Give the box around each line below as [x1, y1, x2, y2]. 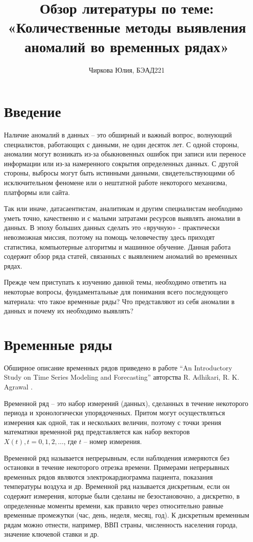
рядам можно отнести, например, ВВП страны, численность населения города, [4, 519, 238, 529]
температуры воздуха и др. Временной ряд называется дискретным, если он [4, 481, 230, 491]
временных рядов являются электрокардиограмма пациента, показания [4, 471, 213, 482]
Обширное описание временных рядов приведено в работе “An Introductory [4, 362, 233, 372]
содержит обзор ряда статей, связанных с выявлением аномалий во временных [4, 251, 237, 261]
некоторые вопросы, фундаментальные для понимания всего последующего [4, 286, 228, 296]
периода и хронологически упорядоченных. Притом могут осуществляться [4, 407, 225, 418]
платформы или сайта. [4, 187, 70, 197]
